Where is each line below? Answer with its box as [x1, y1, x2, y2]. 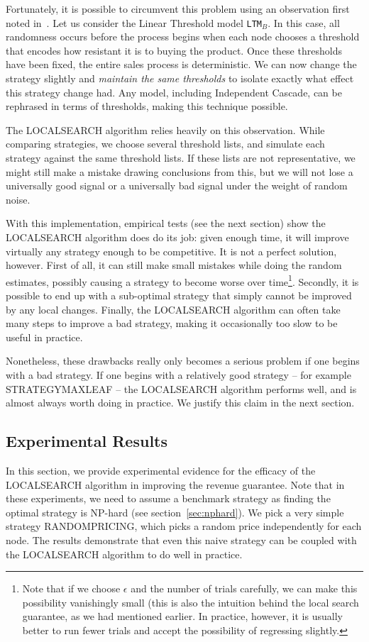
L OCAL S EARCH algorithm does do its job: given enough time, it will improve [6, 229, 349, 244]
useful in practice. [6, 329, 83, 344]
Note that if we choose [22, 581, 121, 596]
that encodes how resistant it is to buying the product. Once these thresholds [6, 43, 342, 57]
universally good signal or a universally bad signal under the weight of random [6, 178, 348, 193]
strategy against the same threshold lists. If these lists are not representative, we [6, 150, 356, 165]
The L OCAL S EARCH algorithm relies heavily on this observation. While [6, 122, 325, 137]
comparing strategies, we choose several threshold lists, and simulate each [6, 136, 325, 151]
